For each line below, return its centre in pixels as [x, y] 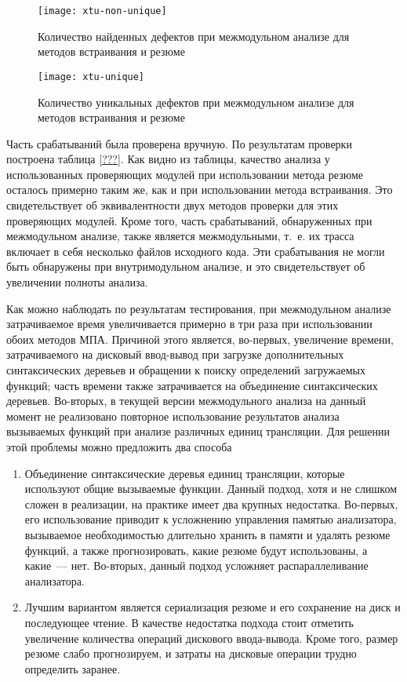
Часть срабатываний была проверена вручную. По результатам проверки [179, 143]
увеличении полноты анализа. [77, 282]
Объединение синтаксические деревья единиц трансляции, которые [185, 473]
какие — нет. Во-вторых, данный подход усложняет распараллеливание [196, 565]
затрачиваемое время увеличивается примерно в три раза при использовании [189, 324]
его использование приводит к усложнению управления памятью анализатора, [211, 519]
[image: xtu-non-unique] [102, 11]
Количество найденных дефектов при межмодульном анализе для [194, 36]
